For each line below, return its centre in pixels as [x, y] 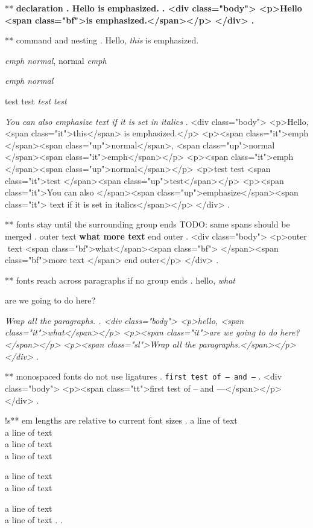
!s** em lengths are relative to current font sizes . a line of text [121, 420]
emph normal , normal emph [56, 60]
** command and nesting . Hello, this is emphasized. [102, 40]
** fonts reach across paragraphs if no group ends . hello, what [120, 280]
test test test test [36, 100]
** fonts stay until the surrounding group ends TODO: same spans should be [147, 224]
